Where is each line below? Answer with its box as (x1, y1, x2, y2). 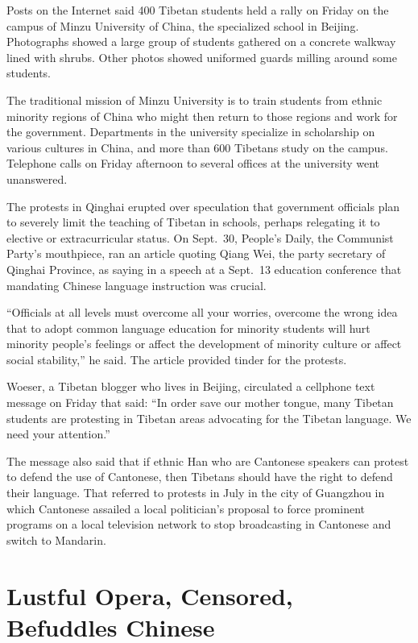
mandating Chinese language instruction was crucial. (6, 276, 267, 293)
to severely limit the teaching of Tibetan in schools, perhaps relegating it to (6, 214, 380, 230)
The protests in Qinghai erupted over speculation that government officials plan (6, 197, 400, 214)
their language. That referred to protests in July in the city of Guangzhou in (6, 484, 385, 501)
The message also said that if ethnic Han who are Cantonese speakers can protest (6, 452, 409, 469)
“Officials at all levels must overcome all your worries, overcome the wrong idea (6, 304, 398, 321)
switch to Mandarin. (6, 531, 106, 548)
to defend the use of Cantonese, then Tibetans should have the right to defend (6, 468, 393, 485)
